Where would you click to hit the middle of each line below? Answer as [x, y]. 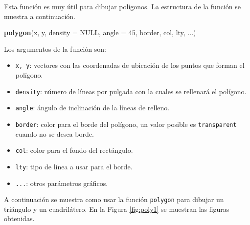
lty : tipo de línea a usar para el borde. [74, 166]
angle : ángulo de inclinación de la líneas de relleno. [92, 108]
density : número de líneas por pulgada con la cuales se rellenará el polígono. [131, 91]
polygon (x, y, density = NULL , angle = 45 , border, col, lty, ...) [100, 32]
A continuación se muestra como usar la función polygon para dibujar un [114, 199]
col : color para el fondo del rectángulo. [74, 150]
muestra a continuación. [40, 16]
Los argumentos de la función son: [55, 49]
